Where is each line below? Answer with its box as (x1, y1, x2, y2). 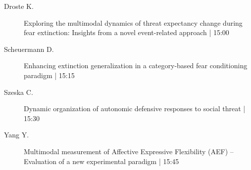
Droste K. (4, 1, 34, 11)
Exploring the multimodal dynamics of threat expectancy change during (24, 17, 243, 28)
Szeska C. (4, 86, 33, 97)
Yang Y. (4, 129, 29, 140)
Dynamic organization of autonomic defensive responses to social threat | (24, 103, 246, 114)
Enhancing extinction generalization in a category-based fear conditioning (24, 60, 248, 71)
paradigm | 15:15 (24, 70, 75, 80)
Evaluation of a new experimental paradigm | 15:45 (24, 156, 179, 166)
